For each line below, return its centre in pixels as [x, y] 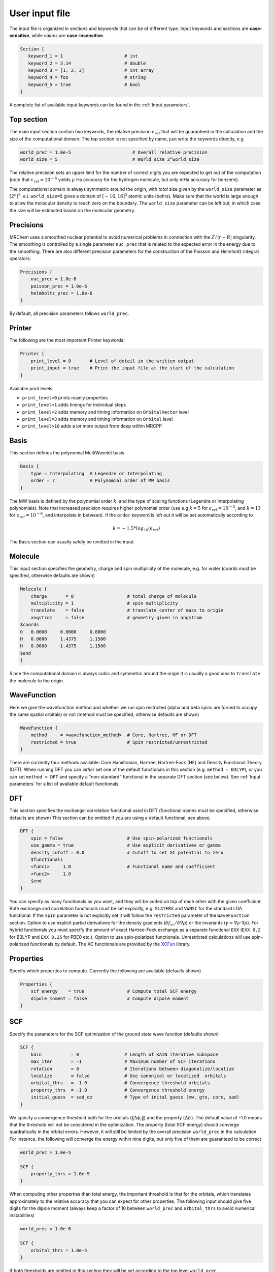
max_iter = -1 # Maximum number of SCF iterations [123, 1062]
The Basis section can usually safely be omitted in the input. [72, 542]
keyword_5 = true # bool [84, 84]
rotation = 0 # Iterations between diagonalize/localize [132, 1069]
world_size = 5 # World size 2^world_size [110, 159]
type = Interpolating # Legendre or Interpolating [96, 473]
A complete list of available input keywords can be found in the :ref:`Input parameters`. [100, 105]
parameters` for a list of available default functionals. [65, 784]
